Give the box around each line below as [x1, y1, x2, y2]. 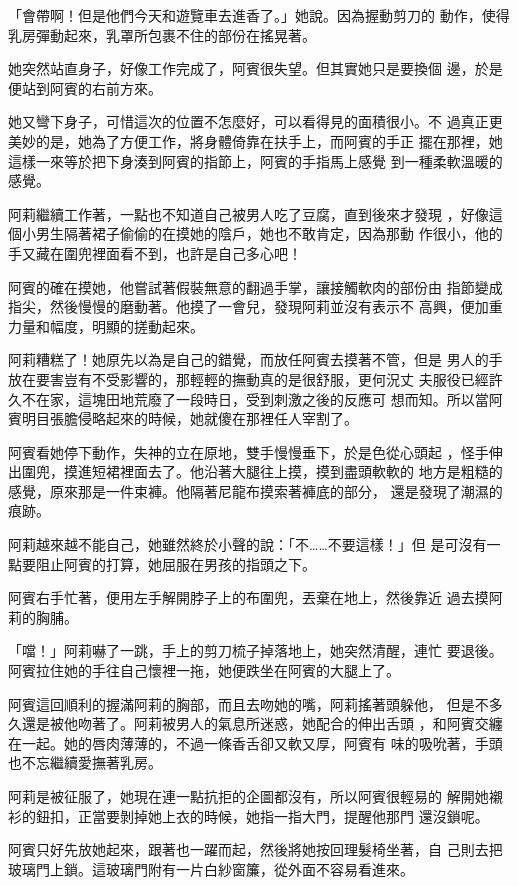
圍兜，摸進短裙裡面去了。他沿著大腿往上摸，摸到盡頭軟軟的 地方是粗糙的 [21, 461, 503, 482]
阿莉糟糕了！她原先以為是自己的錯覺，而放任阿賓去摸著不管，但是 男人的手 [8, 349, 503, 370]
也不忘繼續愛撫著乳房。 [8, 752, 162, 773]
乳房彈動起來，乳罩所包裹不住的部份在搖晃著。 [8, 24, 316, 45]
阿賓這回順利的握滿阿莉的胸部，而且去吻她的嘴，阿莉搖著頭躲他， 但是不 [8, 693, 489, 714]
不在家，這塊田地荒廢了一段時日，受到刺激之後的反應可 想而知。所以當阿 [21, 388, 503, 409]
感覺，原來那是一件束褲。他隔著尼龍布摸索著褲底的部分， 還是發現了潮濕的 [8, 480, 503, 501]
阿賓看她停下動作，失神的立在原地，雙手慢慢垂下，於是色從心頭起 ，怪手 [8, 441, 489, 462]
